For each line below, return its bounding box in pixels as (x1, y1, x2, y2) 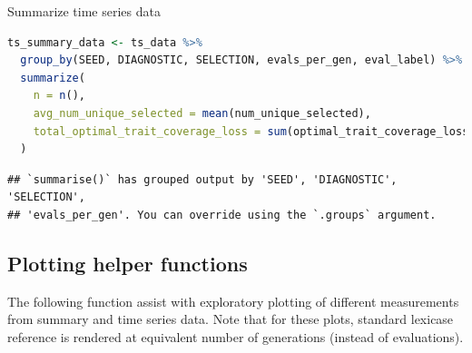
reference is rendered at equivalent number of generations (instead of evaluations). (7, 327, 464, 346)
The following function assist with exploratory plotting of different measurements (7, 291, 459, 310)
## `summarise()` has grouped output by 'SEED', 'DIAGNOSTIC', (7, 172, 398, 186)
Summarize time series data (7, 2, 161, 20)
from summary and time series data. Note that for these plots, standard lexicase (7, 309, 454, 328)
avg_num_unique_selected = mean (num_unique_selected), (33, 106, 371, 120)
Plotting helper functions (7, 249, 248, 277)
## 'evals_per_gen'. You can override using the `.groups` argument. (7, 208, 437, 221)
